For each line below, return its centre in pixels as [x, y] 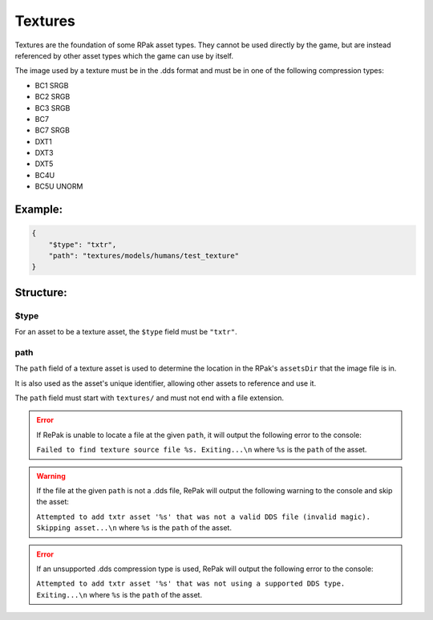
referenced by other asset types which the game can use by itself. [124, 55]
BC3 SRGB [53, 107]
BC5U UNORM [59, 186]
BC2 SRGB [53, 97]
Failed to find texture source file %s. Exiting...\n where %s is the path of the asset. [202, 450]
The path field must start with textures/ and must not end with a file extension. [150, 398]
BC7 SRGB [52, 130]
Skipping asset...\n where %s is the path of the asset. [134, 528]
